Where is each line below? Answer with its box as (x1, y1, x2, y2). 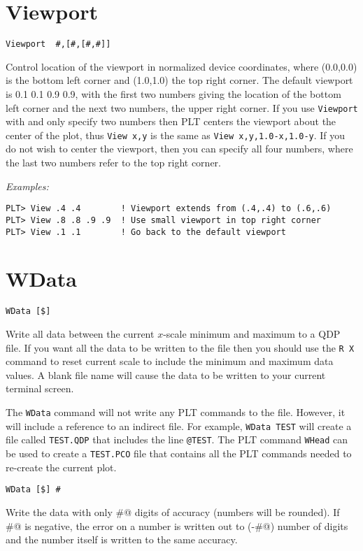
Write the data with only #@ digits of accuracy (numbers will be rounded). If (6, 504, 340, 519)
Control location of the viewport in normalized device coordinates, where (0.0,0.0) (6, 59, 357, 73)
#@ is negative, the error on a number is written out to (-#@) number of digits (6, 518, 348, 533)
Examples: (6, 178, 49, 193)
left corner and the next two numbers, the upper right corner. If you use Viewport (6, 100, 358, 115)
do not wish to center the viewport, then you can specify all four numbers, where (6, 141, 353, 156)
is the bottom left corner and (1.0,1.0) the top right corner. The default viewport (6, 73, 353, 87)
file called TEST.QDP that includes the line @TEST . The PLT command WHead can (6, 432, 348, 447)
